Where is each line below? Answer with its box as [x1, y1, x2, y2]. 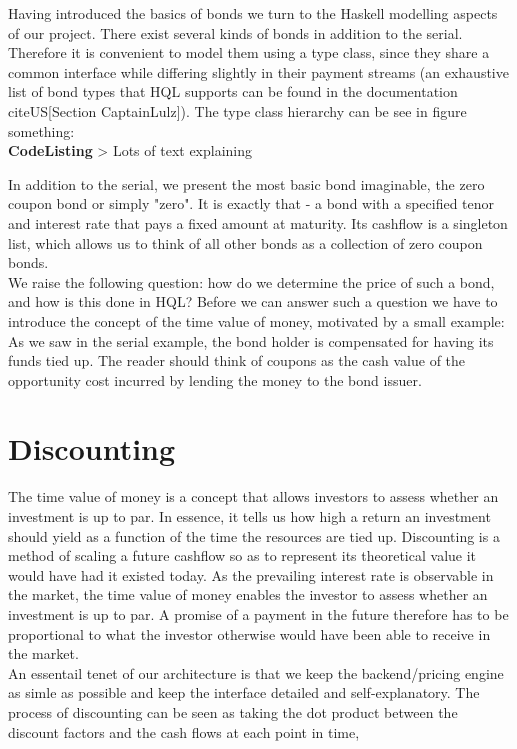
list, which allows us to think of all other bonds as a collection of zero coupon [8, 232, 483, 253]
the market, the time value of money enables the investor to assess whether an [8, 584, 488, 605]
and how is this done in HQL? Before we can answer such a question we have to [8, 291, 498, 312]
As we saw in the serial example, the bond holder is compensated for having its [8, 330, 494, 351]
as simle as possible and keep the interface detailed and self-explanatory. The [8, 682, 480, 703]
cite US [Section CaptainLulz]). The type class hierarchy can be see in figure [8, 100, 467, 121]
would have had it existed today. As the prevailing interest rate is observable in [8, 564, 494, 585]
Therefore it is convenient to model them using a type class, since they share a [8, 42, 490, 63]
